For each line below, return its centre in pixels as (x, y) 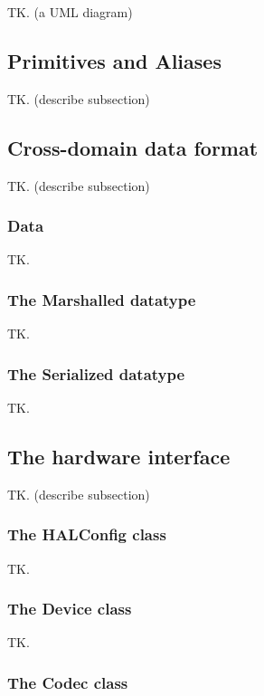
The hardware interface (119, 457)
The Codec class (68, 682)
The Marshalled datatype (102, 299)
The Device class (70, 609)
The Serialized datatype (96, 373)
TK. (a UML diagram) (70, 12)
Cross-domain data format (133, 147)
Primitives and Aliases (114, 60)
